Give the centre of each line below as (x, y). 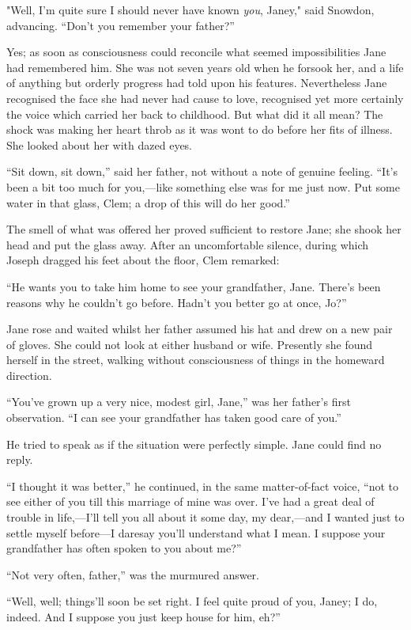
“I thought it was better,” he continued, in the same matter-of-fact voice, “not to (203, 486)
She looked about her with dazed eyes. (100, 144)
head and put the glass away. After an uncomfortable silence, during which (188, 244)
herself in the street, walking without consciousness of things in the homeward (196, 360)
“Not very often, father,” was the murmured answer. (133, 574)
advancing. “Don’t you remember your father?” (121, 25)
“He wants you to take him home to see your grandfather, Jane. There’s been (194, 286)
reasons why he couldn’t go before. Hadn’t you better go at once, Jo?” (177, 302)
